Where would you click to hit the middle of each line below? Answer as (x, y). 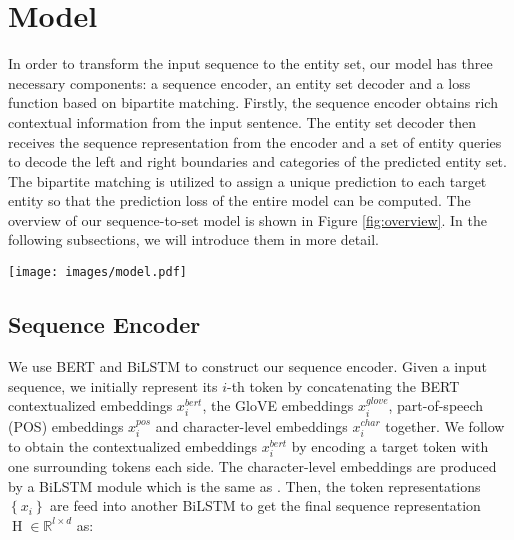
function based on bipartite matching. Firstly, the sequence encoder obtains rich (253, 102)
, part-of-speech (436, 405)
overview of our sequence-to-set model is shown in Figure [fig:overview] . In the (247, 219)
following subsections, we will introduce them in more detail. (193, 239)
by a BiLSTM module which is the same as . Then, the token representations (244, 485)
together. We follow (445, 425)
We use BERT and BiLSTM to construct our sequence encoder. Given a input (247, 365)
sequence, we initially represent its (113, 385)
